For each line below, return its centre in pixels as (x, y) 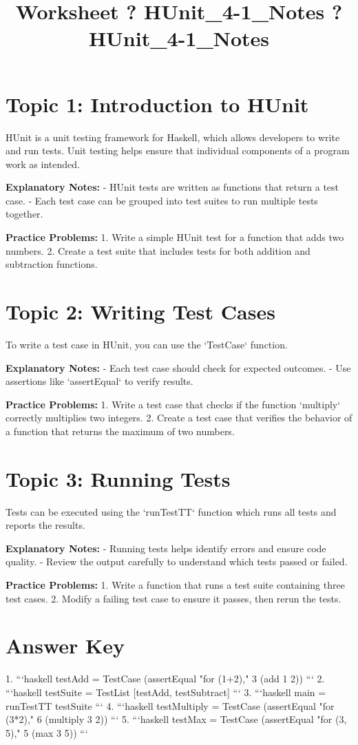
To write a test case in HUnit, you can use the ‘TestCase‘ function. (147, 344)
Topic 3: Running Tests (118, 478)
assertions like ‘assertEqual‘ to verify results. (99, 381)
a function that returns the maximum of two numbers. (120, 431)
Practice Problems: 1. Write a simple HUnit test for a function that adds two (175, 237)
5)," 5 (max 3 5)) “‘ (47, 732)
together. (24, 214)
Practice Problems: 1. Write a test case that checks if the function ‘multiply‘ (173, 404)
